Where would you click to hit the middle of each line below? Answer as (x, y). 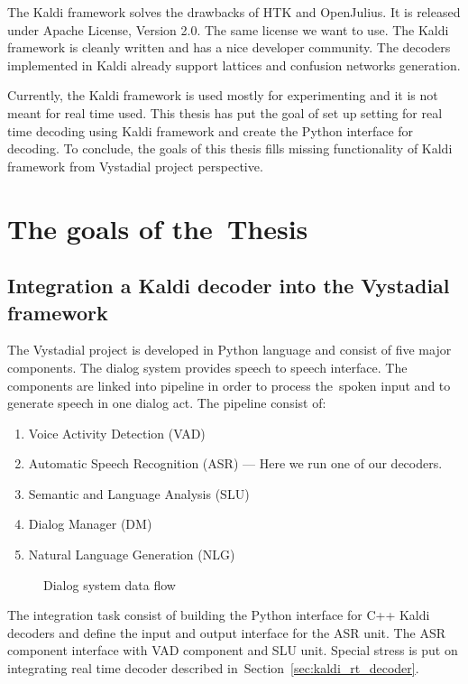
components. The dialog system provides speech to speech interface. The (207, 367)
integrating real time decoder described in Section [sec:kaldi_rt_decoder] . (213, 668)
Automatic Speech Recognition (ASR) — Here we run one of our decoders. (235, 463)
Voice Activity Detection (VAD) (117, 433)
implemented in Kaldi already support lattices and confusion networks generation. (234, 65)
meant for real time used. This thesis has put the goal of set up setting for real (225, 112)
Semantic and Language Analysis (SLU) (139, 493)
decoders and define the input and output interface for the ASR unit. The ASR (226, 632)
